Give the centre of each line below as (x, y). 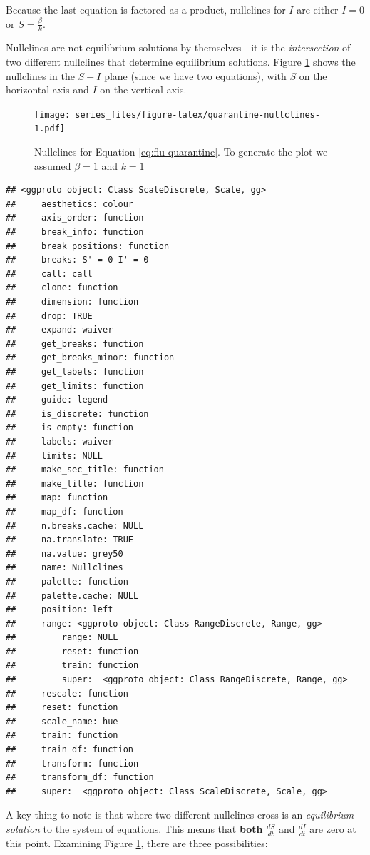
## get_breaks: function (75, 344)
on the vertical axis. (143, 90)
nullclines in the (40, 75)
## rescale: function (67, 693)
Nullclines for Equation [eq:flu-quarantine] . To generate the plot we (181, 152)
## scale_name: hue (62, 721)
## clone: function (62, 288)
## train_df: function (70, 750)
